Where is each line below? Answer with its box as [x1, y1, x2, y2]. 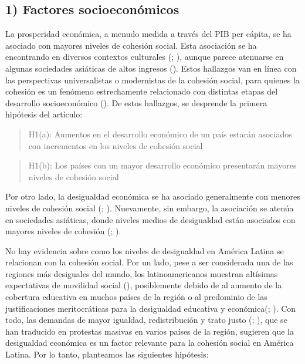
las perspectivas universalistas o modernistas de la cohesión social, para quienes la [5, 73, 300, 86]
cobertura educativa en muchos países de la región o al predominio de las [5, 291, 267, 303]
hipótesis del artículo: [5, 108, 83, 120]
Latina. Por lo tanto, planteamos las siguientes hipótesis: [5, 348, 209, 360]
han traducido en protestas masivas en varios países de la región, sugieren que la [5, 325, 294, 337]
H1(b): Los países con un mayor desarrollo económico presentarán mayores [28, 159, 297, 171]
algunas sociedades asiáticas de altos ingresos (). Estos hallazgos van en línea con [5, 62, 297, 74]
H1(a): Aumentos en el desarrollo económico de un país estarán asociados [28, 127, 292, 140]
